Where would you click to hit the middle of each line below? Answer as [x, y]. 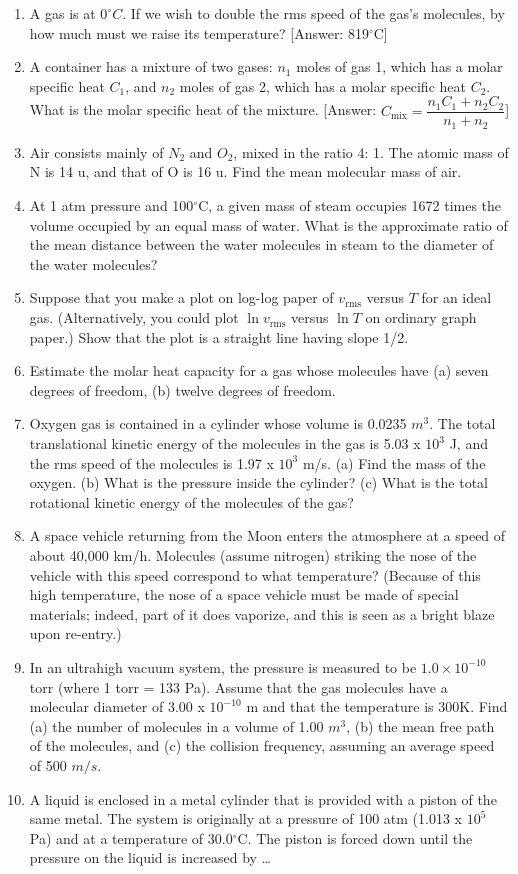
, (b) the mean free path [420, 725]
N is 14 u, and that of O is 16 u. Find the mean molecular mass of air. [245, 171]
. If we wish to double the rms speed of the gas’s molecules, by [313, 13]
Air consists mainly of [96, 151]
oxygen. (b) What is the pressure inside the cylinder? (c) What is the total [259, 482]
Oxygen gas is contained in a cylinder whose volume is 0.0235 [218, 423]
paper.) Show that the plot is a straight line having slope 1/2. [219, 336]
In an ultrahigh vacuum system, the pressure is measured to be [223, 666]
